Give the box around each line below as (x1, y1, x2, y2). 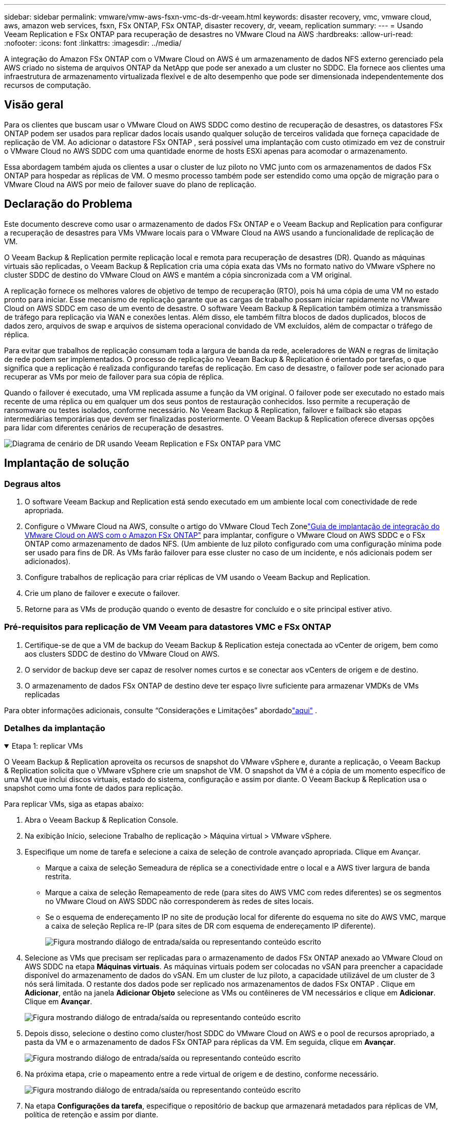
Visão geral (4, 98, 64, 112)
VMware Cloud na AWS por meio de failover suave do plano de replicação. (4, 179, 256, 189)
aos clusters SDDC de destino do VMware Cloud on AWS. (25, 649, 220, 658)
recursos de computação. (4, 81, 91, 89)
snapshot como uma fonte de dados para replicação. (4, 784, 183, 793)
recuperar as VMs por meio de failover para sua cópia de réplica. (4, 372, 224, 381)
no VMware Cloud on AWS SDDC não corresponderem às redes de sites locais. (45, 897, 314, 906)
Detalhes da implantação (4, 723, 105, 734)
